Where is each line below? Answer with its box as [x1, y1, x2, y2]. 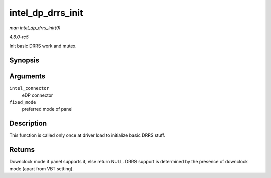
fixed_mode [9, 100, 36, 105]
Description [9, 119, 47, 128]
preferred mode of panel [22, 106, 73, 112]
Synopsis [9, 56, 40, 65]
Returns [9, 145, 35, 154]
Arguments [9, 72, 46, 81]
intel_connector [9, 85, 50, 91]
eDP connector [22, 92, 53, 98]
